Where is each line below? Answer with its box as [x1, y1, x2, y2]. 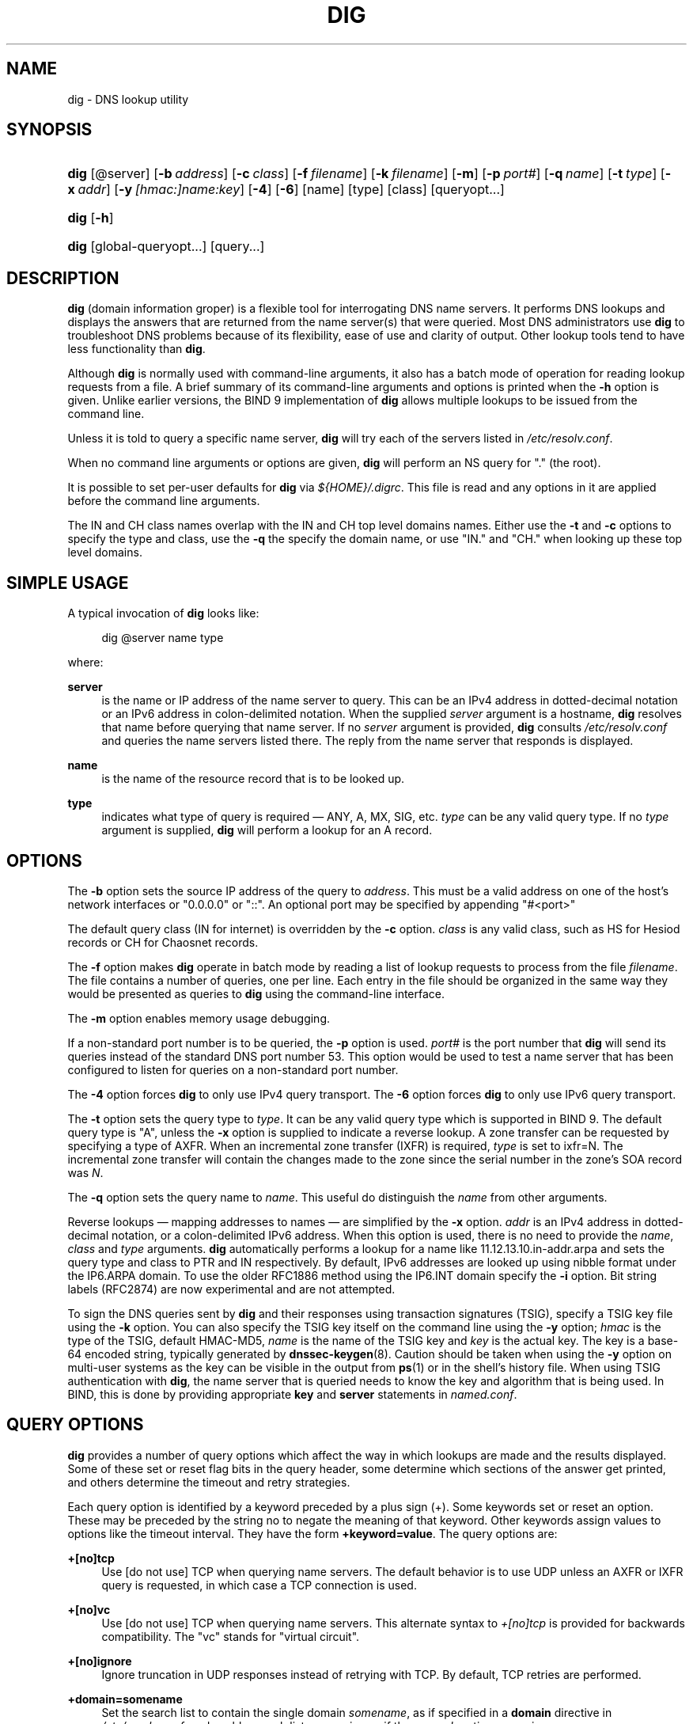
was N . [67, 1165, 104, 1179]
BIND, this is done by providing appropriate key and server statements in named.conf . [67, 1387, 517, 1401]
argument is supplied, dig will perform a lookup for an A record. [101, 823, 433, 837]
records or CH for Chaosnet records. [67, 935, 259, 949]
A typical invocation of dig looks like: [67, 606, 259, 621]
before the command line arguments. [67, 494, 260, 508]
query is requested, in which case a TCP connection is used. [101, 1578, 417, 1592]
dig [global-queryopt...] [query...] [67, 238, 265, 255]
